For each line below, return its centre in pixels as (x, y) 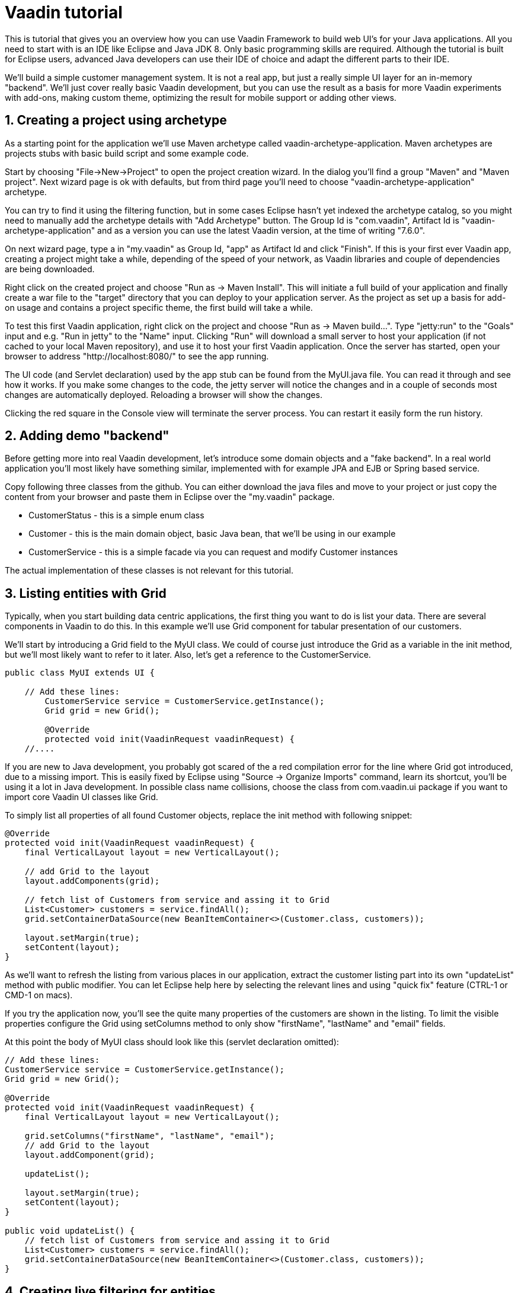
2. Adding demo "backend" (87, 436)
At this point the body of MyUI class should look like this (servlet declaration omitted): (172, 1042)
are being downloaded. (50, 269)
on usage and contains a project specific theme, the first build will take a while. (159, 307)
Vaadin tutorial (64, 12)
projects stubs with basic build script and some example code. (127, 153)
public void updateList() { (70, 1231)
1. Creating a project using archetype (116, 120)
